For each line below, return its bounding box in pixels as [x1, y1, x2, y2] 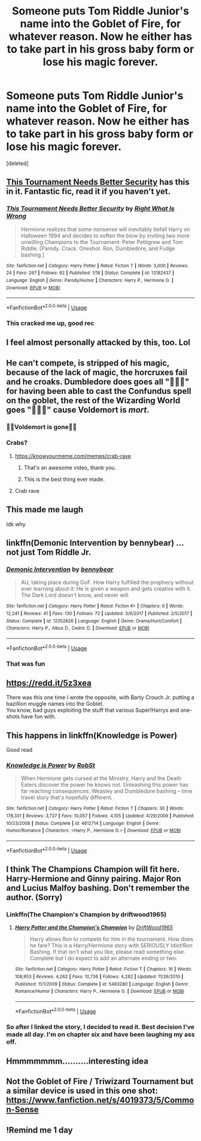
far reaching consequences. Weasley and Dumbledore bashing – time [20, 787, 193, 795]
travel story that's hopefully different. [20, 794, 112, 801]
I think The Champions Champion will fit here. [6, 865, 179, 875]
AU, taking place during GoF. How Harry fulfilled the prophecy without [20, 579, 194, 586]
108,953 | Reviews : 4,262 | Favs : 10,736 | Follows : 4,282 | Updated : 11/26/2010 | [14, 974, 184, 980]
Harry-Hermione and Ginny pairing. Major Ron [6, 874, 181, 884]
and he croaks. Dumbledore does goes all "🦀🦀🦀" [6, 377, 190, 387]
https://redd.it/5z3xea [6, 678, 92, 688]
